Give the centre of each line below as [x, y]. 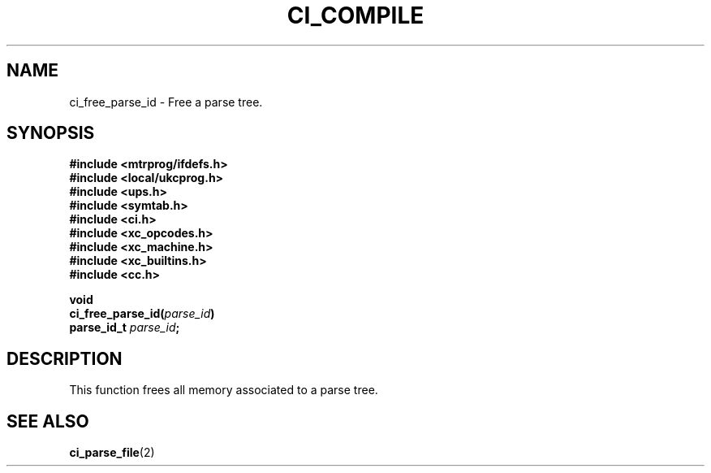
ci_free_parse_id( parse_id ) [142, 314]
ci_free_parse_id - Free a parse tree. [166, 102]
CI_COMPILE [355, 15]
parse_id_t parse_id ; [125, 328]
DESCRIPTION [65, 358]
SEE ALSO [48, 421]
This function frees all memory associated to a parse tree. [224, 390]
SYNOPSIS [51, 133]
